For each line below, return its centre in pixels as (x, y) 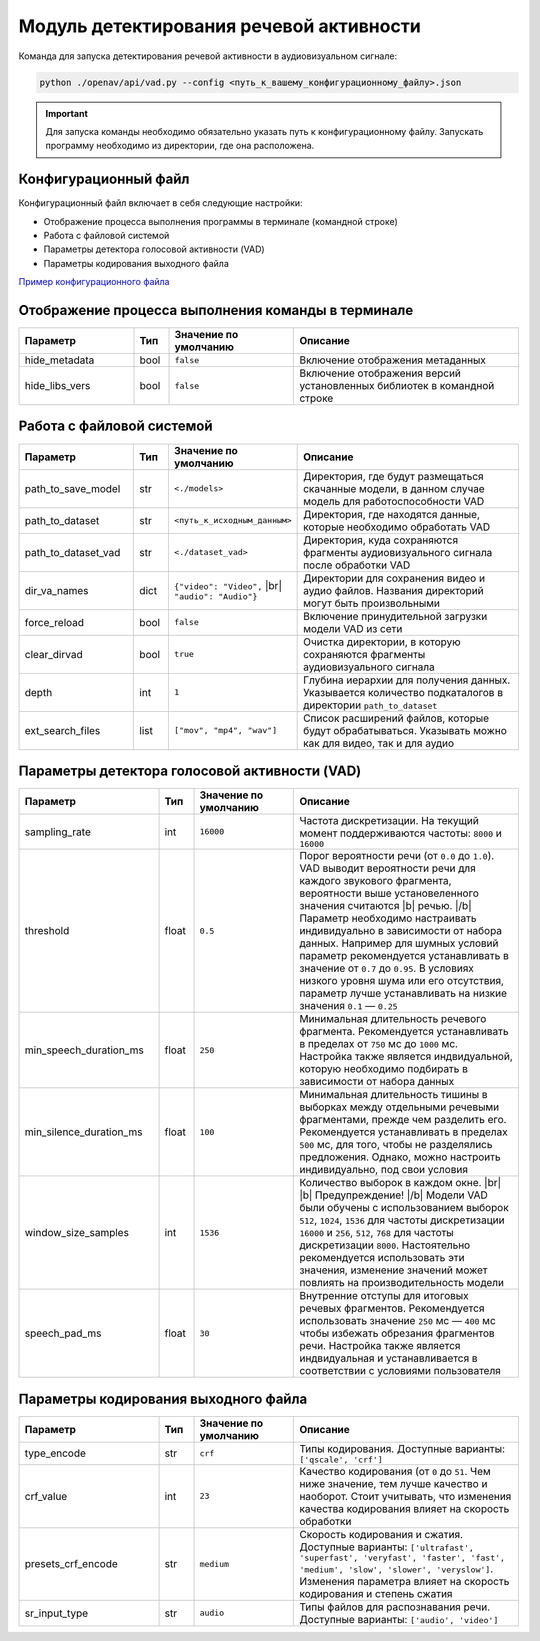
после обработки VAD (357, 565)
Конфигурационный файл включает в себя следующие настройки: (161, 203)
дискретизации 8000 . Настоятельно (385, 1245)
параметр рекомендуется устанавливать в (404, 956)
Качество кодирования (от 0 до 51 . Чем (395, 1471)
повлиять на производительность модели (402, 1283)
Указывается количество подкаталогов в (403, 692)
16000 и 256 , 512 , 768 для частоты (376, 1233)
